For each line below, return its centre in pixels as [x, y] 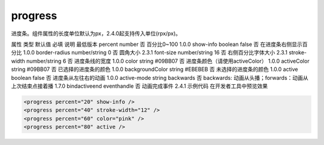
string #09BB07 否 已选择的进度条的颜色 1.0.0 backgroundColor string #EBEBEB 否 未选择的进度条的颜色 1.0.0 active [154, 69]
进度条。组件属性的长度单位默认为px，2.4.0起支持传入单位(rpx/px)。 [96, 33]
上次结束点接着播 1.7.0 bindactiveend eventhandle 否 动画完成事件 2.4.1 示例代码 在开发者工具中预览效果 [139, 86]
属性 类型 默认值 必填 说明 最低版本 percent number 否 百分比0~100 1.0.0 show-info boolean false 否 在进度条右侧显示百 [159, 44]
